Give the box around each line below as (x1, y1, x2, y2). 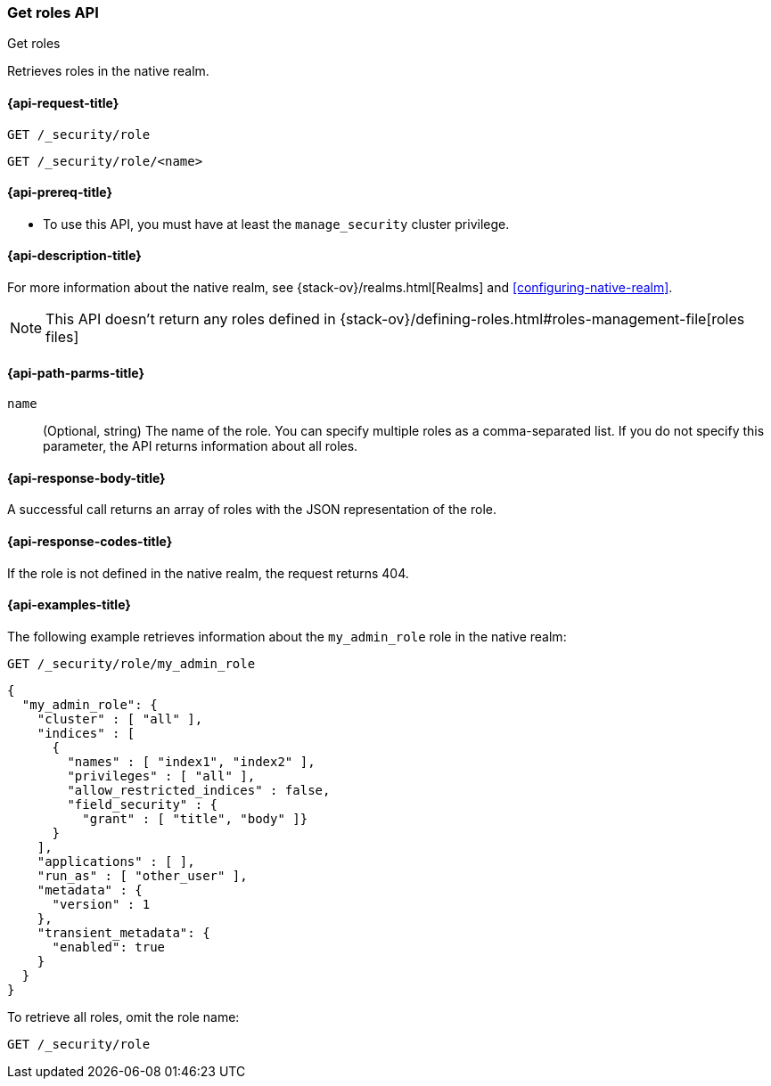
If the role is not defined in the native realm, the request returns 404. (7, 565, 409, 581)
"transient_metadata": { (37, 925, 210, 940)
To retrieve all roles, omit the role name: (7, 1008, 240, 1025)
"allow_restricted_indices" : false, (67, 782, 331, 797)
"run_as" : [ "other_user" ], (37, 868, 248, 883)
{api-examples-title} (7, 597, 131, 613)
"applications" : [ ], (37, 853, 195, 869)
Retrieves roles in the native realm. (7, 63, 209, 79)
